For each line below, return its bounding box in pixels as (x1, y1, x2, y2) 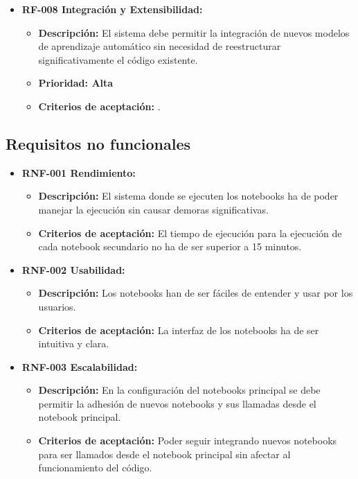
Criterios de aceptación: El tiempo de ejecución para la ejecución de (38, 225, 342, 240)
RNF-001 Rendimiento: (21, 165, 136, 180)
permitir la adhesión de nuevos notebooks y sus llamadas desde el (38, 396, 316, 410)
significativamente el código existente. (38, 52, 198, 67)
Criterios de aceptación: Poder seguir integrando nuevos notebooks (38, 433, 337, 448)
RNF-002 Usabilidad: (21, 262, 125, 277)
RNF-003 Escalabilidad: (21, 359, 138, 374)
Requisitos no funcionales (6, 132, 191, 154)
